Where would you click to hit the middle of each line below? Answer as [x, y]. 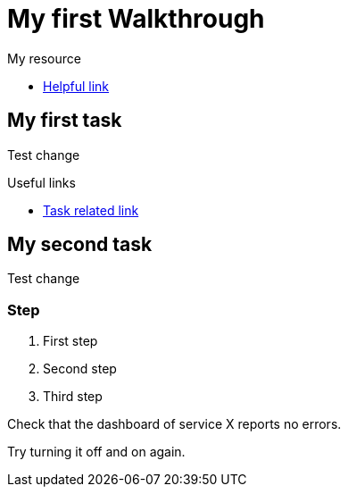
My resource [44, 58]
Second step [80, 369]
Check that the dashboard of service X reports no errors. [174, 424]
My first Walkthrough [136, 19]
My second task [80, 245]
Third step [73, 397]
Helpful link [76, 86]
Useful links [41, 182]
